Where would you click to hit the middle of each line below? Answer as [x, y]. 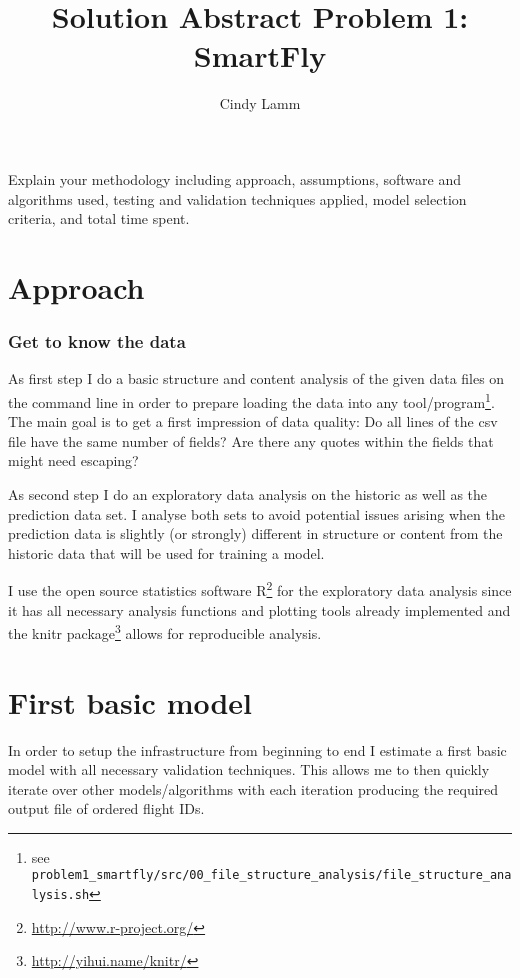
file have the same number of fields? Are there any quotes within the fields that [251, 440]
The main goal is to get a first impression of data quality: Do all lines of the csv [253, 421]
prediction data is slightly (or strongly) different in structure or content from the [255, 533]
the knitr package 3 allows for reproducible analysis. [165, 631]
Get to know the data [97, 340]
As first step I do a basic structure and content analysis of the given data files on [256, 378]
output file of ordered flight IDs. [106, 808]
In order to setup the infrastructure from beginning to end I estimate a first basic [257, 749]
